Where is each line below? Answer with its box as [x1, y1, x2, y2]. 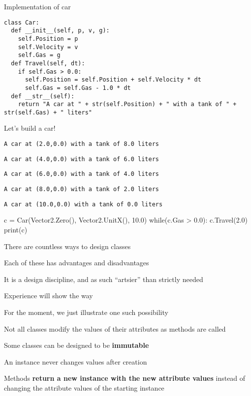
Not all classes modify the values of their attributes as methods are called [4, 323, 226, 334]
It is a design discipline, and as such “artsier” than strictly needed [4, 274, 203, 284]
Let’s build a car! [4, 123, 56, 133]
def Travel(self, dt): [11, 59, 85, 67]
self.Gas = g [18, 52, 61, 59]
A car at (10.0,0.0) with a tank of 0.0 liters [4, 200, 163, 208]
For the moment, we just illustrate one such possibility [4, 307, 168, 317]
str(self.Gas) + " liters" [4, 109, 92, 116]
